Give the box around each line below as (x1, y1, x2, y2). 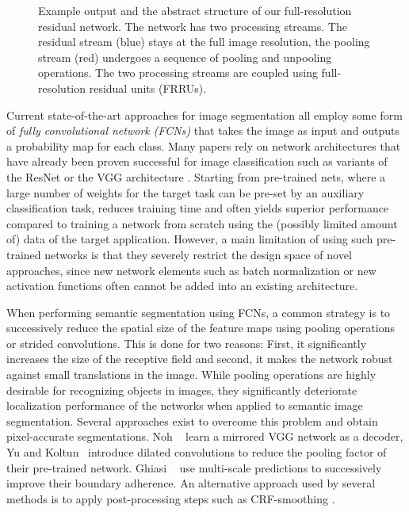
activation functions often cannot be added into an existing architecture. (6, 277, 358, 294)
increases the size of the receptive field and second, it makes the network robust (6, 350, 393, 367)
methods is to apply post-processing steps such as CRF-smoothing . (6, 490, 335, 506)
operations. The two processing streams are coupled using (38, 64, 318, 81)
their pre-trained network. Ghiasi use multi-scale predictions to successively (6, 459, 382, 476)
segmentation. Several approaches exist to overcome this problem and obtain (6, 412, 378, 429)
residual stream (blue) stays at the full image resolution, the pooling (38, 33, 370, 50)
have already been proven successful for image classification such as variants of (6, 153, 388, 170)
